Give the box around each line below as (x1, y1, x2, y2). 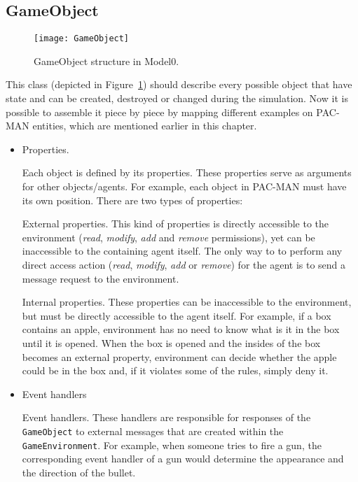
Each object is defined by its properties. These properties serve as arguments (22, 165, 352, 180)
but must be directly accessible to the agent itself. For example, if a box (22, 308, 331, 322)
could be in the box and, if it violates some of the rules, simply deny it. (22, 363, 329, 378)
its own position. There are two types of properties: (22, 192, 243, 207)
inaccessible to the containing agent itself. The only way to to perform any (22, 243, 343, 258)
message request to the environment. (22, 271, 179, 285)
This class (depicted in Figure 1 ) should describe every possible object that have (6, 77, 352, 92)
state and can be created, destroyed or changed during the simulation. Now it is (6, 91, 348, 106)
